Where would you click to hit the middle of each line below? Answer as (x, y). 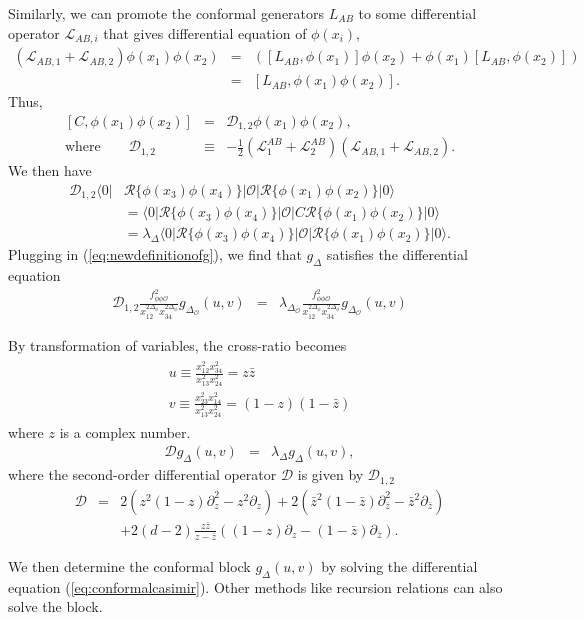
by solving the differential (399, 565)
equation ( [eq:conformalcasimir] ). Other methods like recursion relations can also (255, 586)
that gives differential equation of (205, 32)
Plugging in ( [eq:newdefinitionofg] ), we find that (155, 254)
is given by (330, 474)
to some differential (417, 13)
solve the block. (55, 606)
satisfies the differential (397, 254)
